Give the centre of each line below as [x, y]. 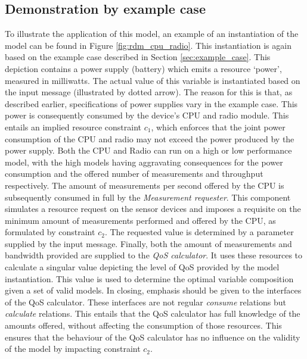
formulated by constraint [50, 232]
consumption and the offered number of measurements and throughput [134, 174]
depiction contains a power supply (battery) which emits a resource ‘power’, [143, 68]
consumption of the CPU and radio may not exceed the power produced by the [150, 138]
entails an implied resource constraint [73, 127]
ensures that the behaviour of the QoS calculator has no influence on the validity [153, 337]
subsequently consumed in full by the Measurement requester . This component [148, 197]
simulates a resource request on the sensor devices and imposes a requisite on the [153, 209]
